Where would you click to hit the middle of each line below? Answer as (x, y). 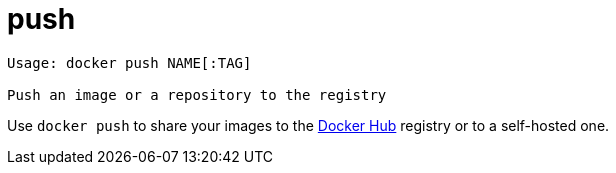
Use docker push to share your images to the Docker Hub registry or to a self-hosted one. (308, 125)
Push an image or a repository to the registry (197, 94)
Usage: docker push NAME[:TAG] (129, 62)
